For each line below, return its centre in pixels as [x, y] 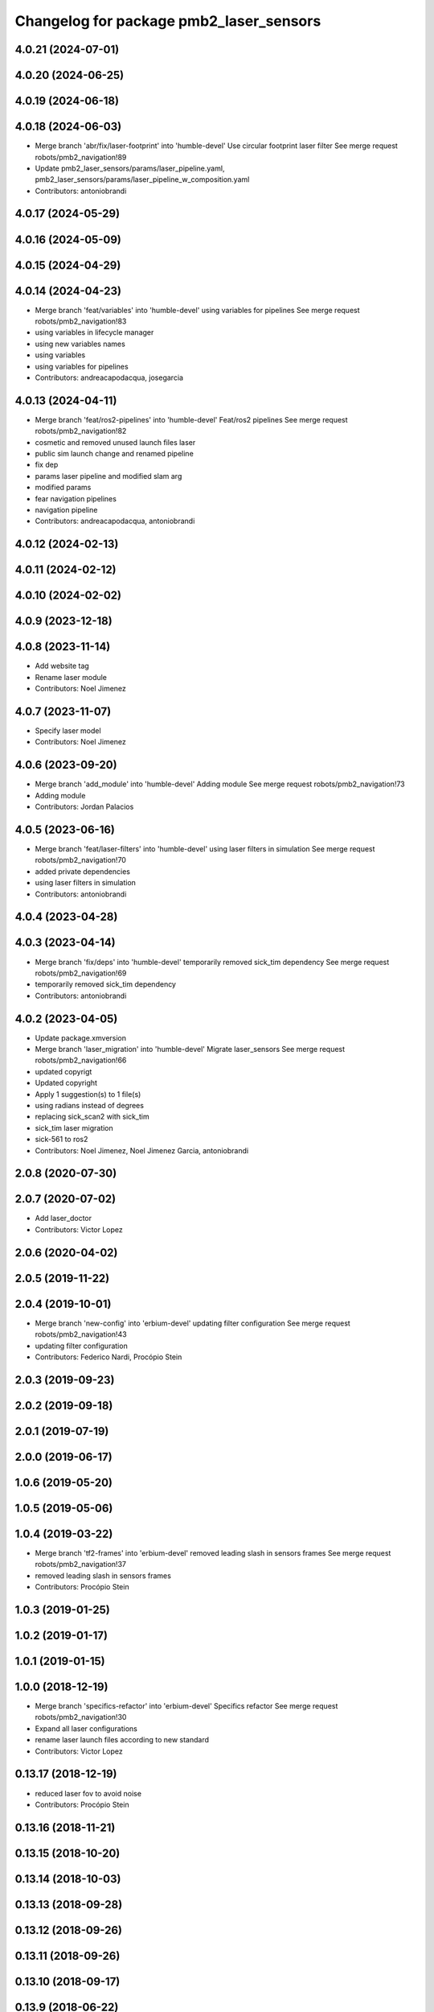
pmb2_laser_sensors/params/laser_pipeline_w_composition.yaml [142, 179]
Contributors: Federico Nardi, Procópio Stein [108, 1357]
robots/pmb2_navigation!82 [81, 431]
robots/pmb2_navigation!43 [81, 1334]
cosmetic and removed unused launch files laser [115, 442]
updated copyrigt [63, 1071]
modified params [63, 488]
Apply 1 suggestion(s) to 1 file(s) [88, 1094]
